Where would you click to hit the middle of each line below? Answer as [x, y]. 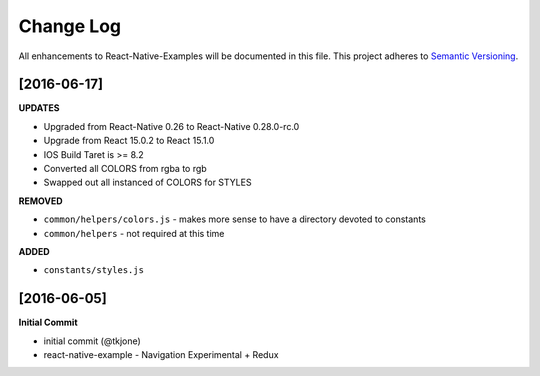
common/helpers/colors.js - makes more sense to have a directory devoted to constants [235, 219]
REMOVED [41, 201]
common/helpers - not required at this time [134, 233]
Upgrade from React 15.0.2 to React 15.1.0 [129, 141]
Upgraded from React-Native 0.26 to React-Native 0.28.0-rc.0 [171, 126]
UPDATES [39, 108]
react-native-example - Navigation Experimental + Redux [161, 355]
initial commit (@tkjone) [92, 341]
